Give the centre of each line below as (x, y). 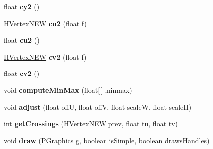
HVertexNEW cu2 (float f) (45, 23)
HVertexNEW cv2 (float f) (45, 56)
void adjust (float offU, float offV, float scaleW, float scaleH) (98, 107)
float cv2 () (22, 73)
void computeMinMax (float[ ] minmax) (68, 90)
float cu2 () (22, 40)
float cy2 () (22, 6)
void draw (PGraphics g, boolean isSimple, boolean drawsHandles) (107, 140)
